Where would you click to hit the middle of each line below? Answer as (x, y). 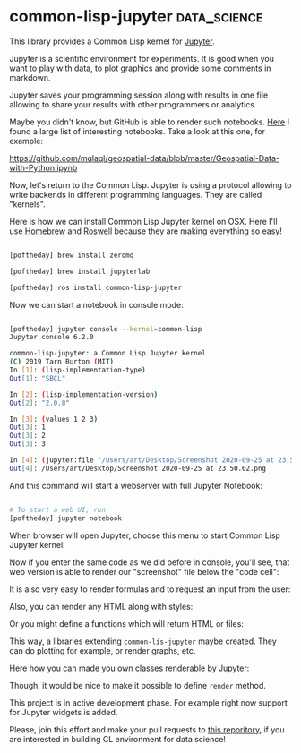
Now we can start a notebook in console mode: (96, 304)
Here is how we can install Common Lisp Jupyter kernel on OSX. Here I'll (143, 221)
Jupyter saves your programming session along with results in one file (139, 95)
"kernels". (28, 204)
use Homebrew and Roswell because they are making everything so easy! (146, 231)
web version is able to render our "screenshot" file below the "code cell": (144, 571)
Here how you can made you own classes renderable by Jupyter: (129, 668)
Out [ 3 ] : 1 (28, 427)
